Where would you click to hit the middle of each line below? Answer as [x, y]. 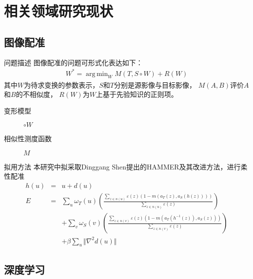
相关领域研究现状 [59, 11]
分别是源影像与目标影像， [155, 84]
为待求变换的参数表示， [62, 84]
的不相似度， [36, 94]
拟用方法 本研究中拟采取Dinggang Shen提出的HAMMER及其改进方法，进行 [122, 166]
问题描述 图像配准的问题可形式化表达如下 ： [73, 62]
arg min [97, 74]
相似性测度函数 [28, 139]
